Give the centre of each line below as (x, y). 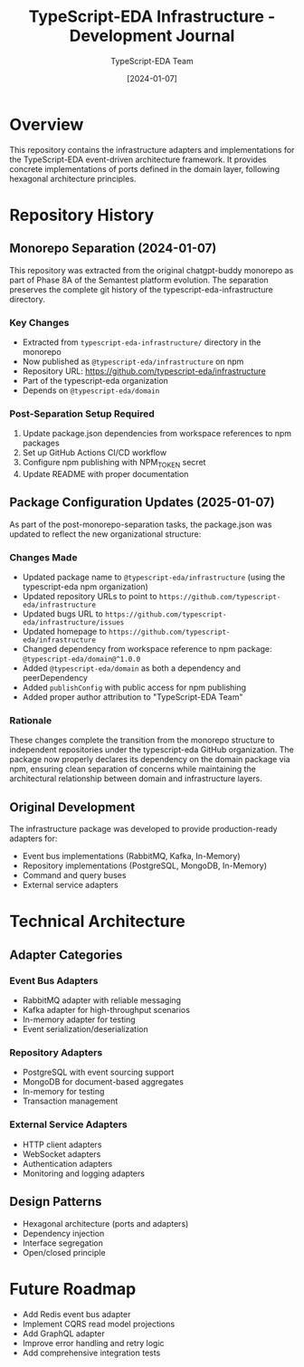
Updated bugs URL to (63, 614)
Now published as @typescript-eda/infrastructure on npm (133, 361)
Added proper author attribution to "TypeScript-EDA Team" (133, 697)
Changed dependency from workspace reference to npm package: (147, 649)
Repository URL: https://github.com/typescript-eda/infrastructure (144, 371)
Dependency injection (63, 1233)
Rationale (31, 721)
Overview (47, 124)
